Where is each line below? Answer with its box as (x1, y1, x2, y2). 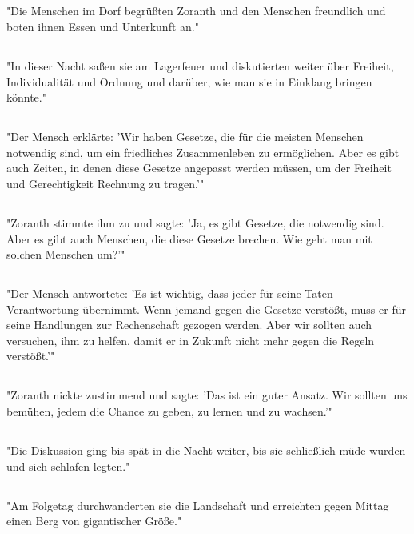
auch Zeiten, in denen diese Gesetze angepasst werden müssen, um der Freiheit (6, 159, 392, 176)
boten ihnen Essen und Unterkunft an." (6, 18, 199, 34)
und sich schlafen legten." (6, 457, 130, 474)
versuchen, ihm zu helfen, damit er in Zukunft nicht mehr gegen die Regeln (6, 331, 375, 348)
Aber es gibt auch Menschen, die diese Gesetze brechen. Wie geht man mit (6, 230, 372, 247)
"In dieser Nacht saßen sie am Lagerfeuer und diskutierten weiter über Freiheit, (6, 57, 394, 74)
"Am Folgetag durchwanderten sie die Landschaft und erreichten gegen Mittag (6, 496, 389, 513)
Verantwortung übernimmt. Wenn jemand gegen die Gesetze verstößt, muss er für (6, 300, 406, 317)
